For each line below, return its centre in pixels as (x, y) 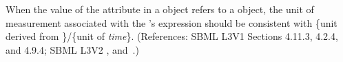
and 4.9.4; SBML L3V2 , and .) (72, 49)
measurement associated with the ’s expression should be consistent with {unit (171, 22)
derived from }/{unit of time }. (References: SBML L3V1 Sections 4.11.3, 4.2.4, (172, 36)
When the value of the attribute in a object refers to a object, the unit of (160, 9)
